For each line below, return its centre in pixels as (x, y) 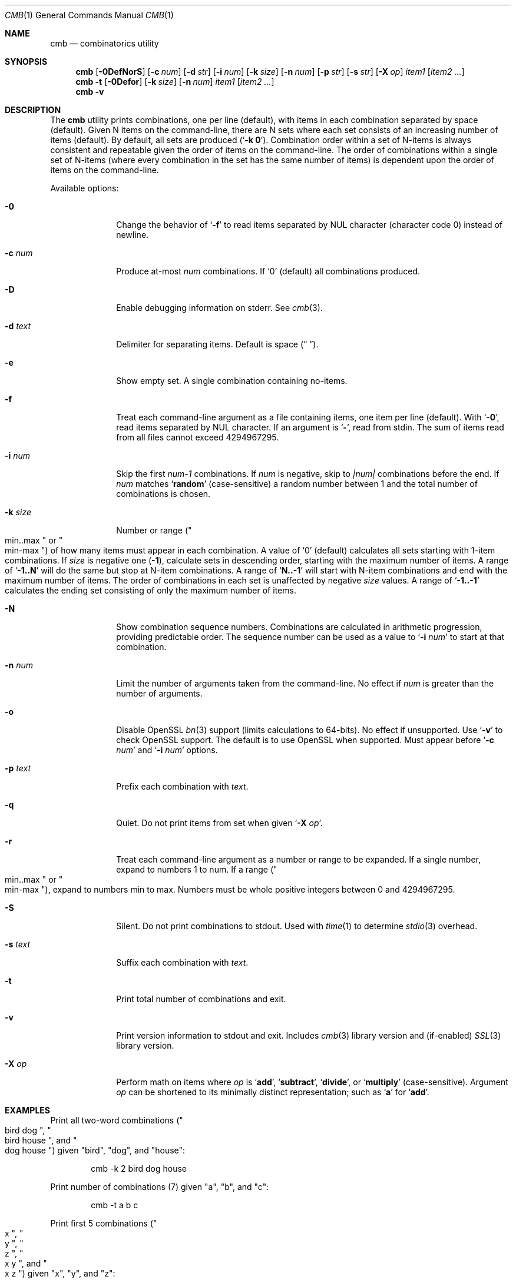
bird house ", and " (41, 1140)
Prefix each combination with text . (182, 786)
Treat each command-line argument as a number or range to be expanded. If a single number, (298, 859)
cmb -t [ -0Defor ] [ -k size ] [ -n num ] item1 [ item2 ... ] (175, 82)
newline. (133, 235)
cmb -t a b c (115, 1205)
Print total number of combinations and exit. (201, 999)
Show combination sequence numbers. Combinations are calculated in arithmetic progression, (299, 627)
